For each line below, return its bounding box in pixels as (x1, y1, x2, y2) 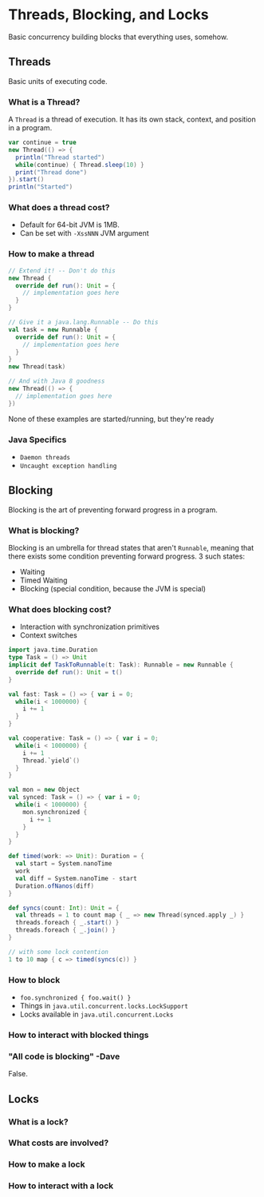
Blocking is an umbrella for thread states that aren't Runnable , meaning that (8, 543, 254, 553)
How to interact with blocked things (8, 1029, 149, 1040)
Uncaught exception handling (19, 462, 117, 470)
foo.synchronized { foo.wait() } (19, 994, 132, 1002)
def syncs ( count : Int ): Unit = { (8, 904, 120, 912)
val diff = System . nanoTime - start (15, 874, 137, 882)
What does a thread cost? (8, 202, 110, 213)
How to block (8, 974, 61, 985)
